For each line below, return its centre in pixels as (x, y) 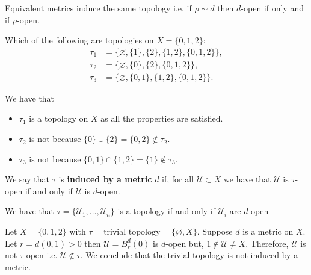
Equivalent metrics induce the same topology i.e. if (98, 8)
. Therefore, (267, 243)
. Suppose (215, 231)
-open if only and (272, 8)
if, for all (178, 179)
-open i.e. (41, 255)
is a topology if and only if (166, 211)
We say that (27, 179)
